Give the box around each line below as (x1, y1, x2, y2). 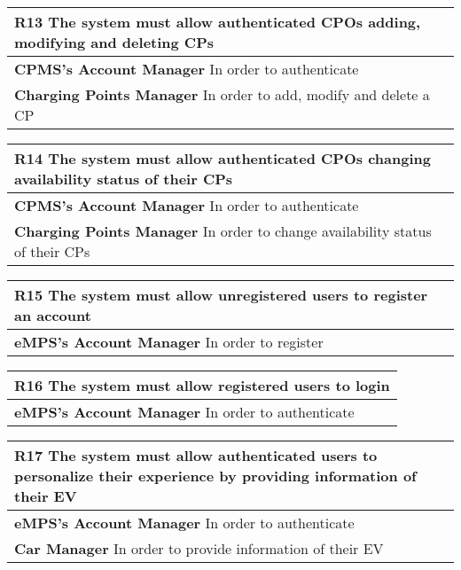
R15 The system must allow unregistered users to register (14, 285, 428, 305)
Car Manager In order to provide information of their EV (14, 538, 384, 558)
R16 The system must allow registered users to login (14, 375, 390, 395)
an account (14, 305, 91, 325)
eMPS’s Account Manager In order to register (14, 332, 324, 352)
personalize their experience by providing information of (14, 465, 417, 486)
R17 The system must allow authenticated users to (14, 445, 378, 465)
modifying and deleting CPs (14, 32, 215, 52)
